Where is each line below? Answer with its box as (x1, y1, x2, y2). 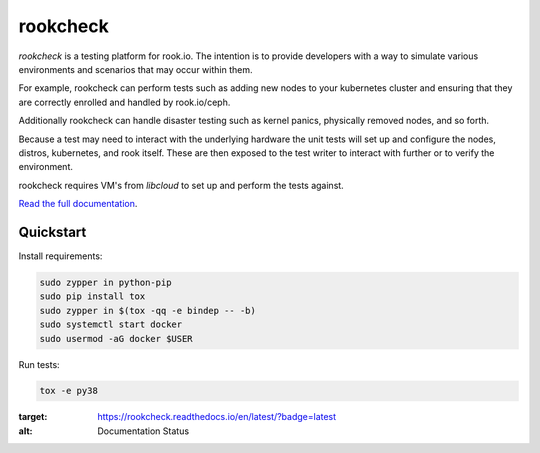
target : (18, 411, 48, 423)
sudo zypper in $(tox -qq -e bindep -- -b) (39, 305, 257, 316)
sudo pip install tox (39, 291, 146, 302)
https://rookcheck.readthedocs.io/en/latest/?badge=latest (97, 411, 337, 423)
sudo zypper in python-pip (39, 276, 172, 288)
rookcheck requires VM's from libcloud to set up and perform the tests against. (18, 179, 344, 191)
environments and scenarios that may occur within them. (18, 63, 253, 75)
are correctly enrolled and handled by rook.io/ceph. (18, 96, 231, 108)
